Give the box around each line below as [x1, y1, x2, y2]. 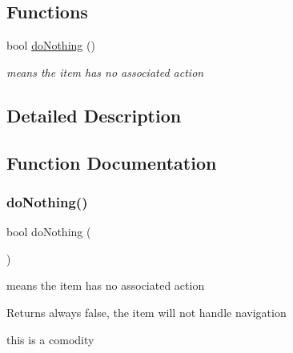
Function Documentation [6, 150, 217, 174]
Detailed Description [6, 102, 182, 127]
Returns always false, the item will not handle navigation [6, 303, 287, 320]
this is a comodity [6, 331, 94, 347]
